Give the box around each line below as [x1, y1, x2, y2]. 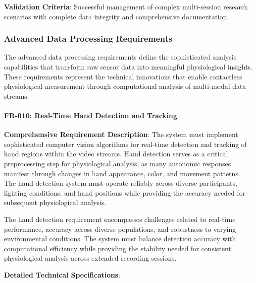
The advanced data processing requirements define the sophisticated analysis [4, 52, 237, 62]
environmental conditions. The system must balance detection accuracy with [4, 233, 236, 244]
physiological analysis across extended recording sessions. [4, 253, 177, 263]
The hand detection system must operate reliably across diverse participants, [4, 178, 237, 188]
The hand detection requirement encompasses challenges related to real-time [4, 213, 236, 224]
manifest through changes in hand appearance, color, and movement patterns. [4, 168, 240, 178]
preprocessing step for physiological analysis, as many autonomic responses [4, 158, 231, 168]
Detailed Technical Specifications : [4, 269, 120, 280]
